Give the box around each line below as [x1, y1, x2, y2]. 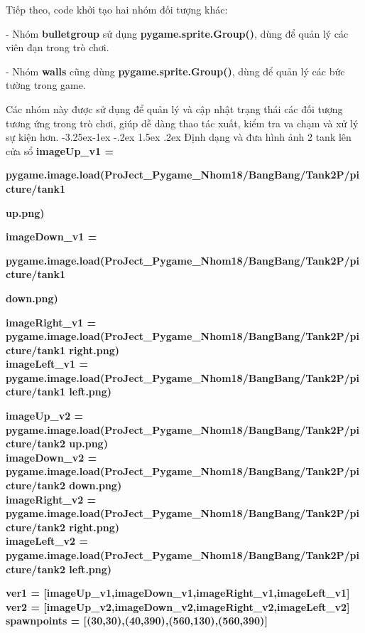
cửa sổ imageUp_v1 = [6, 143, 114, 158]
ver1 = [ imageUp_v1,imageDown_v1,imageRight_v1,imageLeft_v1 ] [6, 585, 350, 600]
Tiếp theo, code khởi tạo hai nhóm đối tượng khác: [6, 2, 228, 16]
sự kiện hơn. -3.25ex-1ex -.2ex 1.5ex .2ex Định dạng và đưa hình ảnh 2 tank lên [6, 129, 352, 144]
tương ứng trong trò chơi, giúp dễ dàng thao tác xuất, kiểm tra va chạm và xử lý [6, 115, 359, 130]
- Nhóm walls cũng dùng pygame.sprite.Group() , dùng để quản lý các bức [6, 63, 345, 78]
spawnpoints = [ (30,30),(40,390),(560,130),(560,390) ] [6, 613, 268, 628]
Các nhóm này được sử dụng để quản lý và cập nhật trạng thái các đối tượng [6, 101, 343, 116]
